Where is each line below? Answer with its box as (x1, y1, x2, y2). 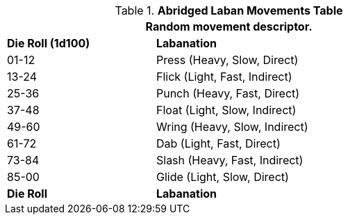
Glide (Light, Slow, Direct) (156, 170, 289, 184)
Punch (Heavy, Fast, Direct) (156, 86, 300, 100)
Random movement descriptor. (145, 19, 313, 33)
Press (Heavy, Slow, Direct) (156, 53, 299, 67)
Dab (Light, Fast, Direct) (156, 136, 281, 150)
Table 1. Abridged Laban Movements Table (115, 3, 343, 17)
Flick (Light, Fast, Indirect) (156, 70, 292, 84)
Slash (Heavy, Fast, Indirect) (156, 153, 304, 167)
